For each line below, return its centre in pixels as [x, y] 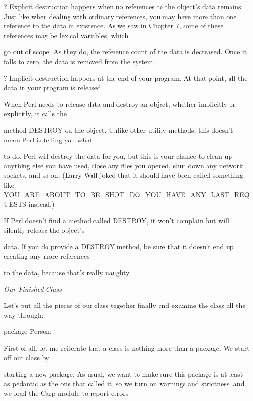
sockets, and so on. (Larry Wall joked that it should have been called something [124, 175]
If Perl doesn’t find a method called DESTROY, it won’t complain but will [116, 220]
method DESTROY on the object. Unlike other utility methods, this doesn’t [119, 130]
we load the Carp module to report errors [66, 393]
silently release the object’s [44, 230]
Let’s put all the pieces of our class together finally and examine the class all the [125, 305]
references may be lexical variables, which [66, 35]
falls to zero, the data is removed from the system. [80, 61]
